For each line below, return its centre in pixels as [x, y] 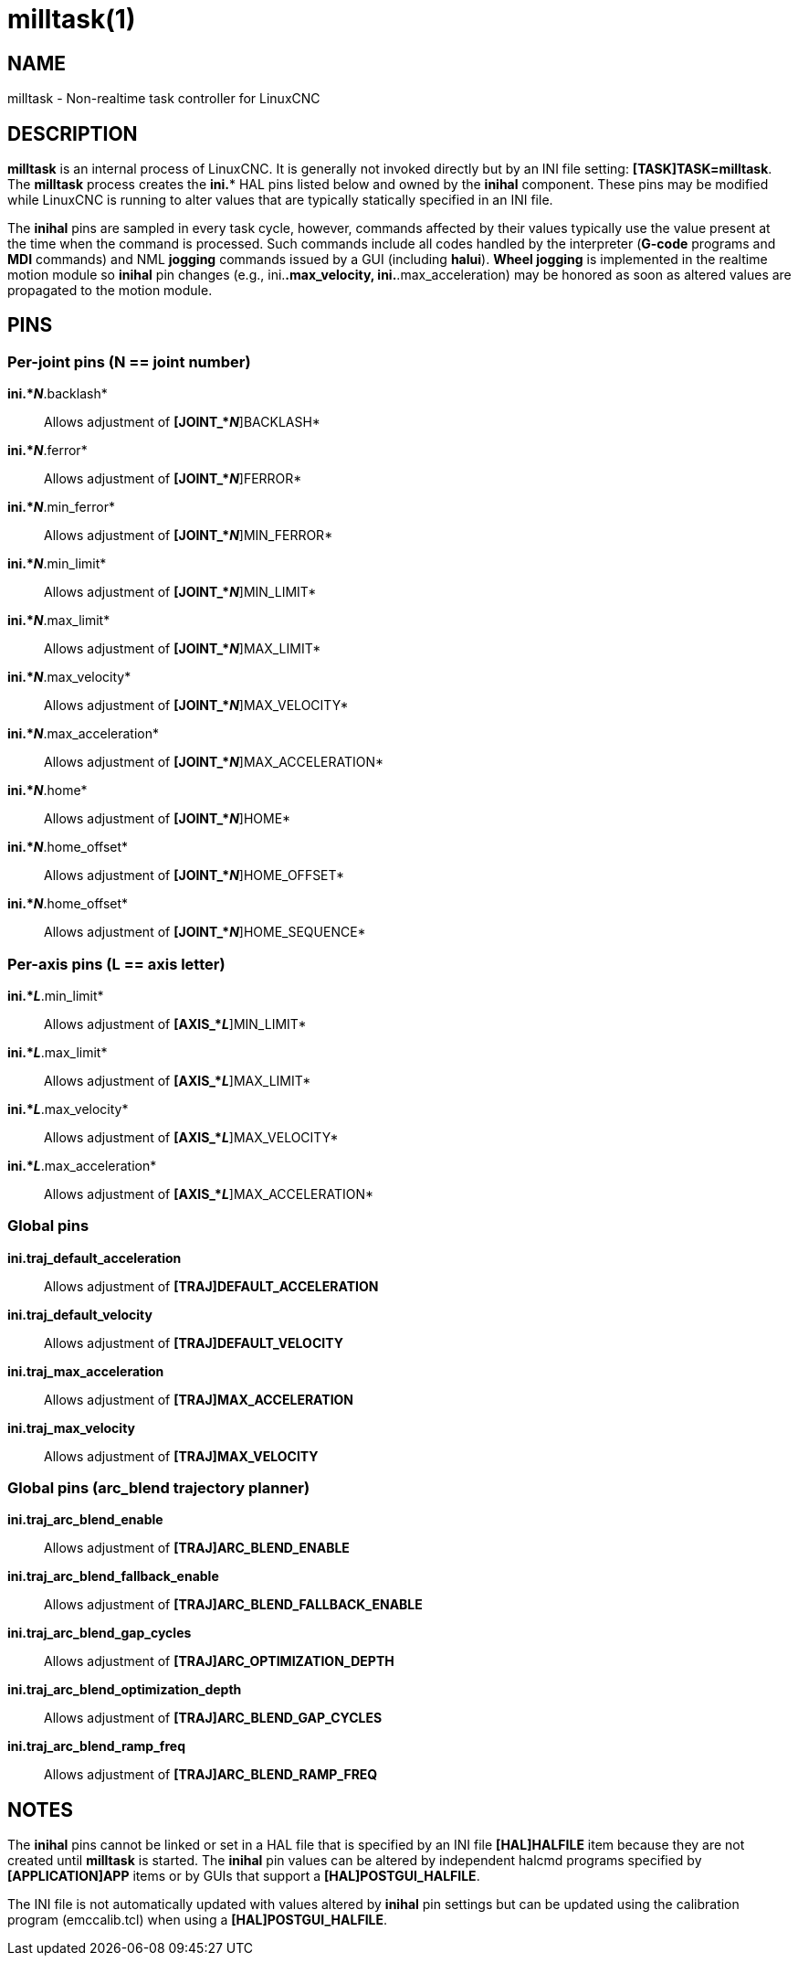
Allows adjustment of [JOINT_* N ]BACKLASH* [182, 422]
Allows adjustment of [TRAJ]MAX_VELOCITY [181, 1456]
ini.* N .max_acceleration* [84, 734]
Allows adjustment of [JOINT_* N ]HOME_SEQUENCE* [205, 932]
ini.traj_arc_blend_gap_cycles [100, 1633]
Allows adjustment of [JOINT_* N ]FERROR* [173, 479]
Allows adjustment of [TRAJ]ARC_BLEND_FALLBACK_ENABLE [233, 1605]
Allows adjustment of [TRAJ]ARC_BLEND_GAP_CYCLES [213, 1718]
